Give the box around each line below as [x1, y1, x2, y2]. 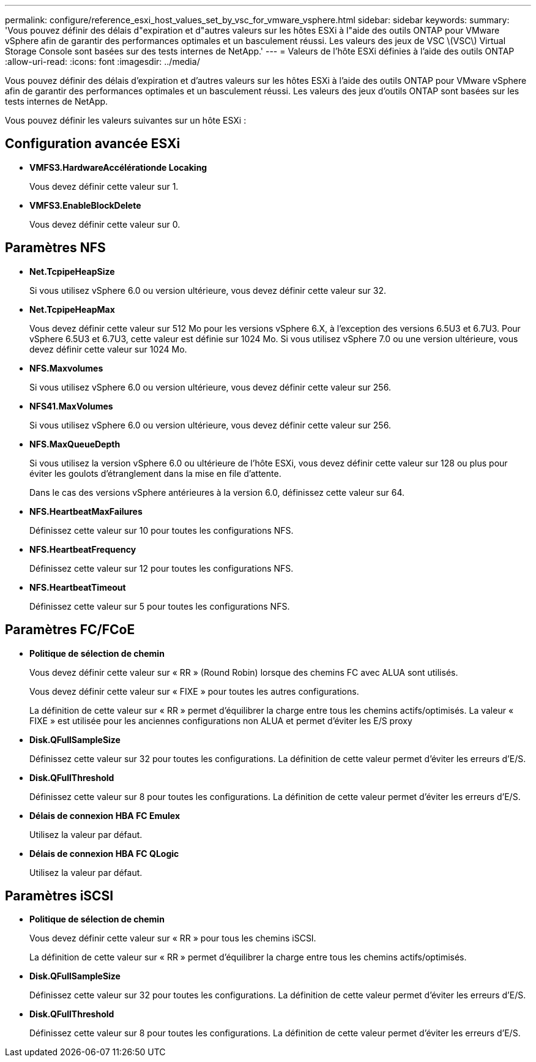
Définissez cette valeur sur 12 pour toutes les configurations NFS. [29, 563, 294, 574]
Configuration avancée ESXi [5, 136, 181, 152]
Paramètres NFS [5, 240, 106, 256]
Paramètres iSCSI [5, 888, 114, 903]
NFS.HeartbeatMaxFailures [29, 506, 143, 517]
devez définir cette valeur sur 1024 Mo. [29, 343, 187, 354]
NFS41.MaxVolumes [29, 400, 113, 411]
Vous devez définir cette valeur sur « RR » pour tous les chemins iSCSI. [29, 933, 316, 944]
